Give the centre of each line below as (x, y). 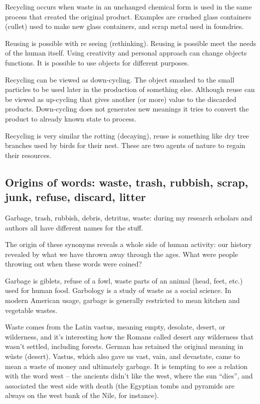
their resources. (28, 155)
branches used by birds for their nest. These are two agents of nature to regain (125, 145)
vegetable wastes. (31, 310)
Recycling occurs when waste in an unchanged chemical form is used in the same (129, 6)
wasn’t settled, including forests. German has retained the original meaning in (124, 346)
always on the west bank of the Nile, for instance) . (82, 395)
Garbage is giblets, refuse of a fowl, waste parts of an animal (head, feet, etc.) (124, 280)
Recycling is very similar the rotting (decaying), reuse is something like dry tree (127, 135)
